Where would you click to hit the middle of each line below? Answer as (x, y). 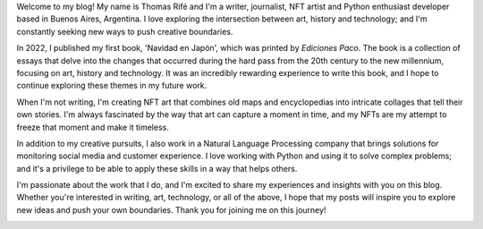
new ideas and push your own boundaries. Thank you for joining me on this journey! (171, 209)
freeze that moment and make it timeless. (93, 127)
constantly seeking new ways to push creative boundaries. (125, 31)
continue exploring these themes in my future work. (112, 86)
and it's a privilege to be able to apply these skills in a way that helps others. (157, 168)
